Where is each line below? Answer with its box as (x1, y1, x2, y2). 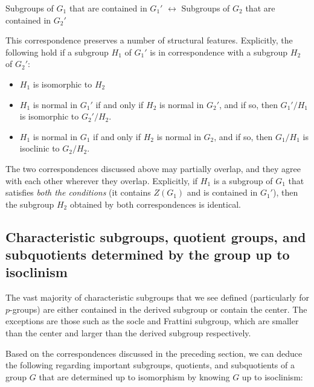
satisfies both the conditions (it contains (5, 186, 151, 199)
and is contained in (187, 186, 258, 199)
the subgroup (5, 197, 54, 210)
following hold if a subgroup (5, 45, 109, 58)
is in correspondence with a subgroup (150, 45, 288, 58)
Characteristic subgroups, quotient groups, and (5, 227, 306, 246)
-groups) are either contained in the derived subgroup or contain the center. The (10, 302, 307, 315)
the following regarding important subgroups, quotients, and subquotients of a (5, 359, 295, 371)
